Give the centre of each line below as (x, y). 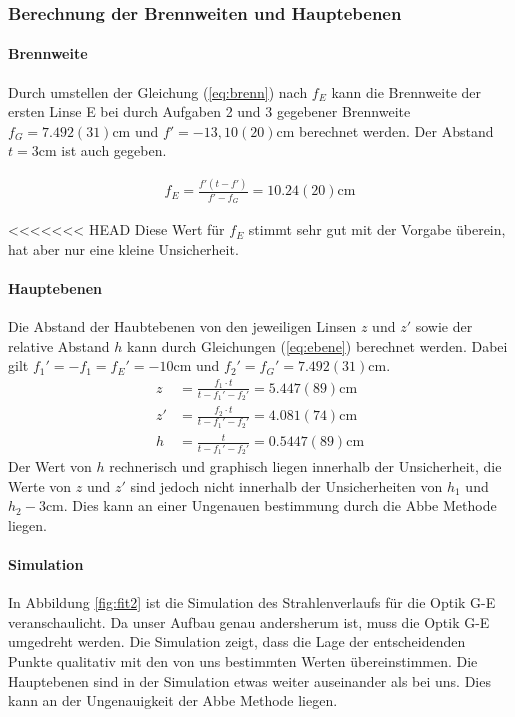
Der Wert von (50, 466)
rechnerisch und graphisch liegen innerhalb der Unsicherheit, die (305, 466)
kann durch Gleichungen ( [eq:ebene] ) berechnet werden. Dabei (317, 345)
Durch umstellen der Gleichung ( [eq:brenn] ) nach (158, 91)
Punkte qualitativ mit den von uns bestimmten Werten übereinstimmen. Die (243, 661)
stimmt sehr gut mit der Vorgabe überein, (377, 229)
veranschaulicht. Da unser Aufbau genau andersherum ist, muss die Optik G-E (249, 621)
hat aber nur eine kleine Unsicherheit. (123, 248)
